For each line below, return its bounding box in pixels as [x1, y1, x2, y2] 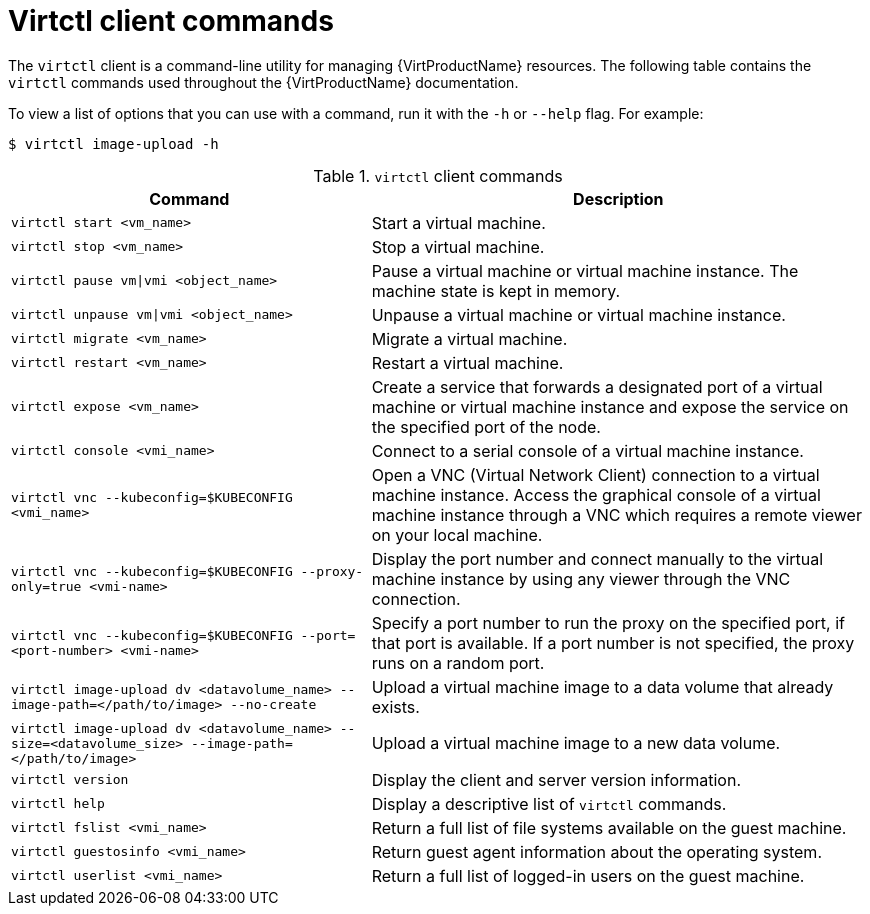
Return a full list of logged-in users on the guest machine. [371, 865, 805, 886]
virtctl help [11, 796, 105, 812]
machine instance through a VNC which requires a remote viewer [371, 504, 862, 525]
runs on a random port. [371, 652, 545, 673]
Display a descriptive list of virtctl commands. [371, 793, 727, 814]
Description [573, 188, 664, 209]
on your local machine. [371, 524, 543, 545]
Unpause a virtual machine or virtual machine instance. [371, 304, 786, 325]
